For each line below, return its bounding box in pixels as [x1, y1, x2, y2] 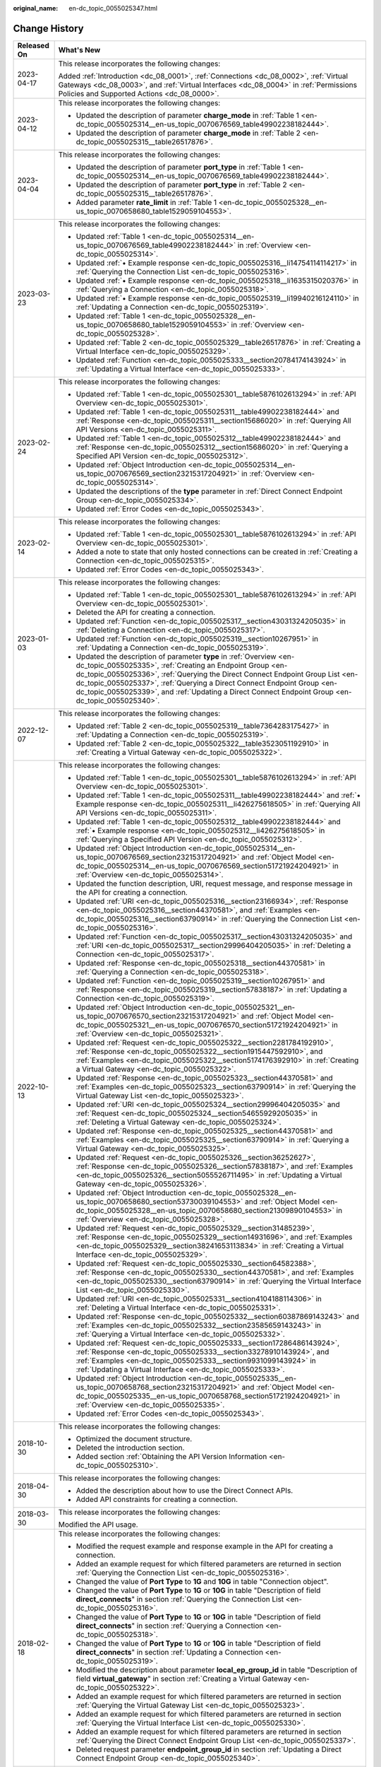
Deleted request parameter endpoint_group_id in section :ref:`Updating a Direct [75, 1744, 341, 1754]
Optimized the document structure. [75, 1433, 193, 1443]
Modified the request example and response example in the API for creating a [75, 1541, 333, 1551]
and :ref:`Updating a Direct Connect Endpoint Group [161, 686, 334, 696]
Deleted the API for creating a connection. [75, 607, 215, 617]
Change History [13, 22, 84, 35]
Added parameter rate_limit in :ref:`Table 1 [75, 197, 217, 207]
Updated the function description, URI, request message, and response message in [75, 879, 353, 888]
